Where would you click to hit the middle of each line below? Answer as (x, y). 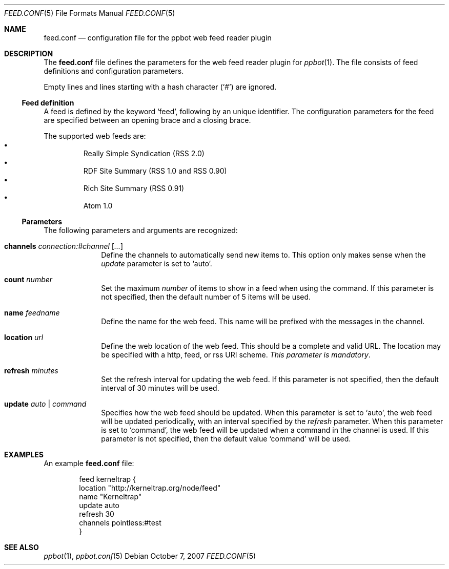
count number (28, 279)
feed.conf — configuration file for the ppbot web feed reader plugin (158, 38)
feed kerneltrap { (108, 479)
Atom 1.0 (98, 206)
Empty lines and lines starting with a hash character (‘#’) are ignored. (160, 87)
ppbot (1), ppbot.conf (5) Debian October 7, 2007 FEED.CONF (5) (150, 556)
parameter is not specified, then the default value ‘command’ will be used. (226, 439)
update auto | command (45, 404)
